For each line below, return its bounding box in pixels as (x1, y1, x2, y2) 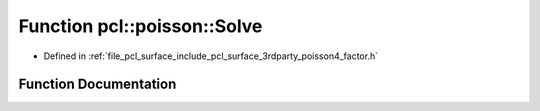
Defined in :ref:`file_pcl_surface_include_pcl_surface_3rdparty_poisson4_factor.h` (43, 50, 379, 62)
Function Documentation (18, 76, 177, 93)
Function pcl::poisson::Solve (18, 15, 263, 37)
